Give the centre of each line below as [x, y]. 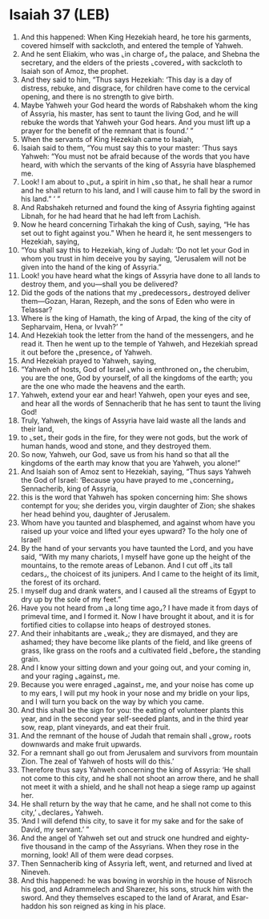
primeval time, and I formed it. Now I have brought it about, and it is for [137, 616]
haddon [33, 906]
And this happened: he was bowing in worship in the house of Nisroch [137, 881]
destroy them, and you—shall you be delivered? [99, 284]
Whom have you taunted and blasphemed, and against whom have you [138, 522]
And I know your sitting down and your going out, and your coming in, [136, 667]
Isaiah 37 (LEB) [60, 15]
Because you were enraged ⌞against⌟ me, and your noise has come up [137, 684]
